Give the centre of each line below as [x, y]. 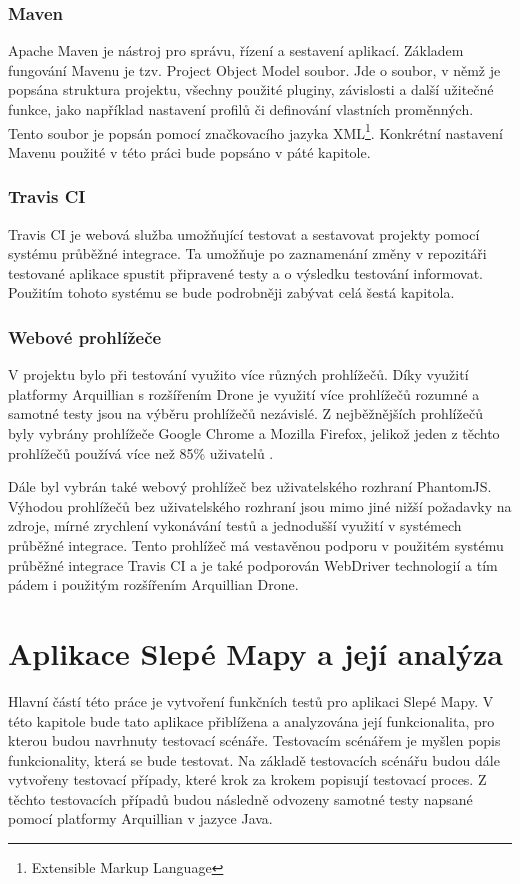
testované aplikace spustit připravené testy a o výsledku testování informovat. [246, 272]
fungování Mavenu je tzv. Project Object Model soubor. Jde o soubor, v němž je [254, 69]
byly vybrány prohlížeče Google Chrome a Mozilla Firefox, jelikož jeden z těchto [254, 433]
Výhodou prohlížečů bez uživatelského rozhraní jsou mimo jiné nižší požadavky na [260, 505]
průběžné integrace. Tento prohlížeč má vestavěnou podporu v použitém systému [256, 545]
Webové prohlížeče [85, 336]
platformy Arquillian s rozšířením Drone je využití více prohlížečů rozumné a [244, 393]
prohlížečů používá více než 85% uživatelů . [141, 452]
